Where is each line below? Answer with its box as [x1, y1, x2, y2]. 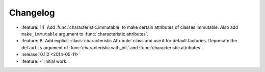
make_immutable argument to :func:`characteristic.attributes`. [21, 31, 149, 36]
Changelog [9, 7, 55, 18]
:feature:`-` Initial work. [21, 58, 68, 64]
